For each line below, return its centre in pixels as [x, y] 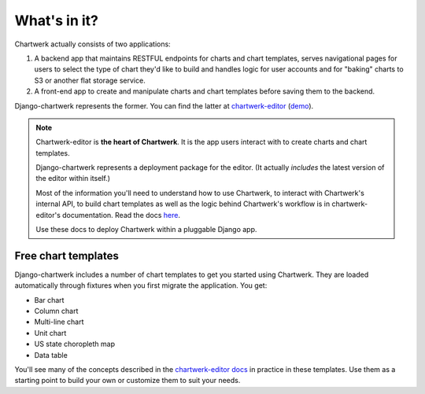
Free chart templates [67, 256]
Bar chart [49, 300]
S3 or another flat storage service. [90, 80]
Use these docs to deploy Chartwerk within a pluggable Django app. [146, 230]
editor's [48, 215]
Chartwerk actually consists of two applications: [92, 44]
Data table [51, 355]
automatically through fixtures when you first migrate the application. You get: [141, 285]
